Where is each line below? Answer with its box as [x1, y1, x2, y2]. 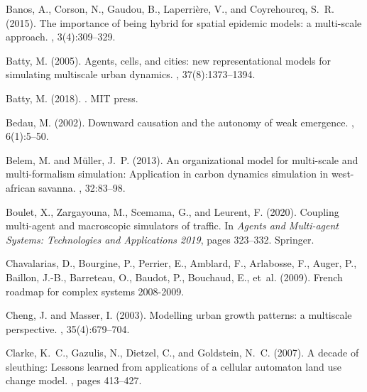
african [6, 180, 35, 195]
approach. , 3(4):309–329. [6, 29, 116, 44]
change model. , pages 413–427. [6, 373, 142, 388]
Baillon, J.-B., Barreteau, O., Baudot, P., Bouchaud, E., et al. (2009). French [6, 269, 343, 284]
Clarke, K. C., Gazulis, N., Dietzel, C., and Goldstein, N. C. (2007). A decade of [6, 345, 359, 360]
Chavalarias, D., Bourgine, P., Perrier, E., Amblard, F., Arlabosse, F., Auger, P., [6, 256, 357, 271]
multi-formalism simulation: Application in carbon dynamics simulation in [6, 166, 329, 181]
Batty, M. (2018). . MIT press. [6, 90, 138, 105]
